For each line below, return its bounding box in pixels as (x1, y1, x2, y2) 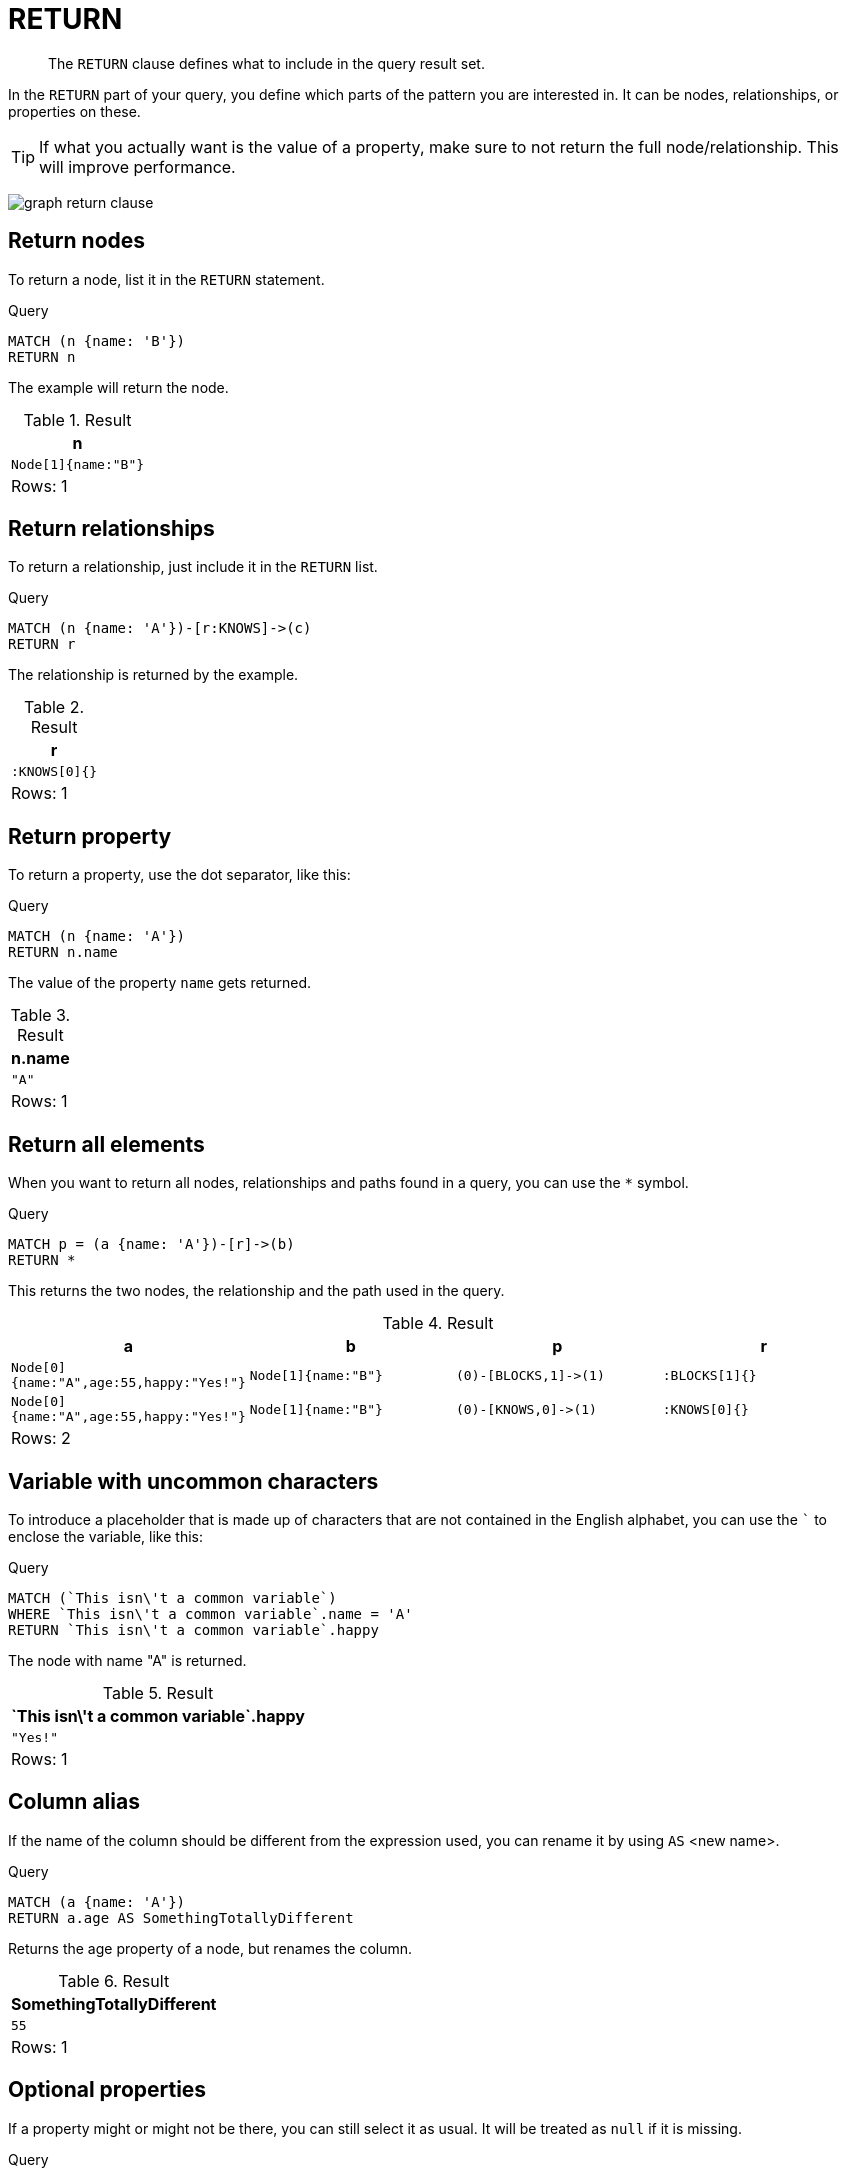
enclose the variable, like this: (8, 1527, 204, 1545)
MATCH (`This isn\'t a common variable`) (8, 1589, 337, 1606)
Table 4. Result (382, 1313, 494, 1334)
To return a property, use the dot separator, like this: (8, 866, 351, 884)
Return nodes (8, 228, 146, 254)
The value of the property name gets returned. (8, 974, 311, 992)
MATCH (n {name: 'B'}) (8, 332, 186, 349)
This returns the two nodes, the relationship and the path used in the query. (8, 1282, 505, 1300)
